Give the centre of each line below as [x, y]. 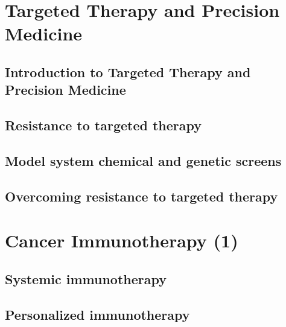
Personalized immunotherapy [97, 314]
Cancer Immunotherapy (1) [122, 240]
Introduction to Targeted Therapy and [128, 71]
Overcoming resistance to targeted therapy [141, 196]
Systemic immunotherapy [86, 278]
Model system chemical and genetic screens [143, 160]
